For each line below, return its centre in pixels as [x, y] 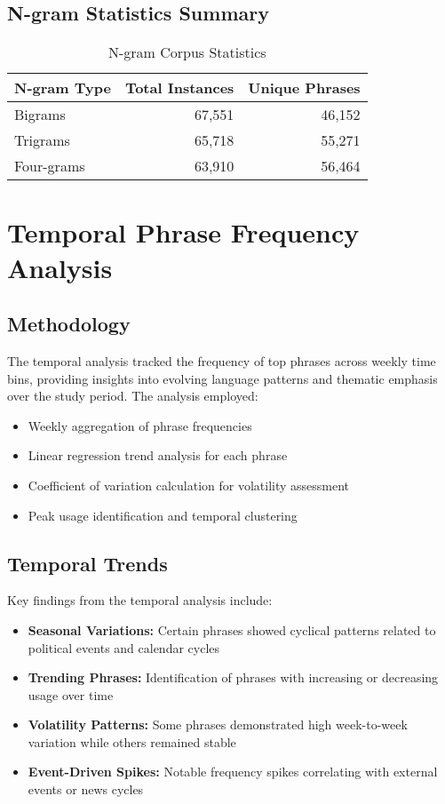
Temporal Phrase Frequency [183, 232]
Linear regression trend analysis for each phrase [158, 455]
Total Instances [179, 88]
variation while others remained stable [132, 741]
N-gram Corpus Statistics [187, 52]
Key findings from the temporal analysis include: [140, 600]
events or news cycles [86, 789]
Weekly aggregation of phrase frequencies [140, 425]
